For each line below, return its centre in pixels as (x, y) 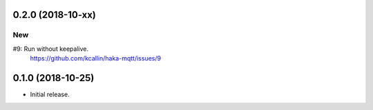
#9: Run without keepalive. (51, 49)
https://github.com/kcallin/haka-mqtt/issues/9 (96, 58)
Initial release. (50, 95)
